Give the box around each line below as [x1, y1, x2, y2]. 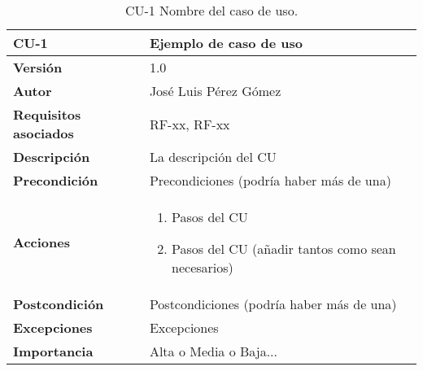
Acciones [13, 233, 70, 251]
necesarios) [172, 258, 233, 277]
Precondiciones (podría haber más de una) [149, 171, 391, 190]
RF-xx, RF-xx [149, 114, 230, 133]
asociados [13, 124, 74, 142]
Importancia [13, 342, 94, 360]
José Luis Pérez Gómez [149, 81, 281, 100]
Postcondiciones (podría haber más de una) [149, 295, 397, 313]
